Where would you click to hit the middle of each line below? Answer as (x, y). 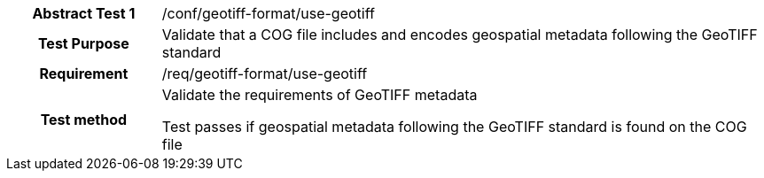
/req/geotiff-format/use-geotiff (265, 74)
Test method (84, 120)
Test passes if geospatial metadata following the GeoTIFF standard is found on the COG (454, 127)
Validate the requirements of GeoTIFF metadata (320, 95)
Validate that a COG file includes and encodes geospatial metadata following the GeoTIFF (460, 35)
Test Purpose (83, 43)
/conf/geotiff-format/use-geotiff (268, 13)
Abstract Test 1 (84, 13)
